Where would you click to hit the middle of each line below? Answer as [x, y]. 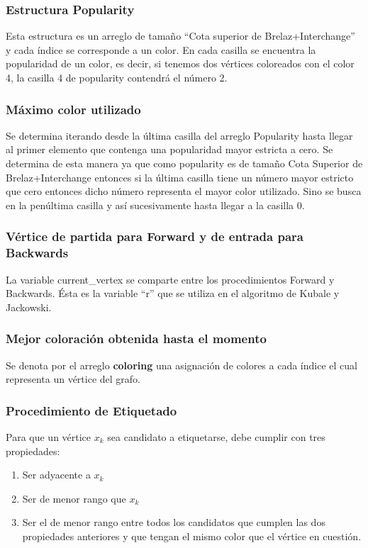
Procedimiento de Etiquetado [91, 410]
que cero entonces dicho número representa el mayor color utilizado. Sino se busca [184, 191]
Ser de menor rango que [74, 498]
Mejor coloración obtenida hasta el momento [136, 339]
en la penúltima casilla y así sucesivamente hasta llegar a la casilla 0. [155, 205]
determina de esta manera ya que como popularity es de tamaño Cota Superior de [184, 163]
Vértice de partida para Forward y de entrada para [155, 236]
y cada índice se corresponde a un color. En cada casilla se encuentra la [161, 49]
